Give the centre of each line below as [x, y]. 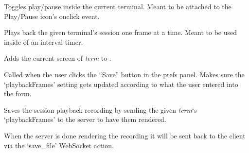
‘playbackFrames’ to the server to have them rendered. [85, 119]
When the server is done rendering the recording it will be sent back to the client [125, 135]
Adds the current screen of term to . [58, 58]
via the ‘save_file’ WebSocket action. [59, 145]
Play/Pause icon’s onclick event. [52, 16]
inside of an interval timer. [44, 42]
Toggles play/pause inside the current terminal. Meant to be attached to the [118, 6]
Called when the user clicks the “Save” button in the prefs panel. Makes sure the [124, 74]
